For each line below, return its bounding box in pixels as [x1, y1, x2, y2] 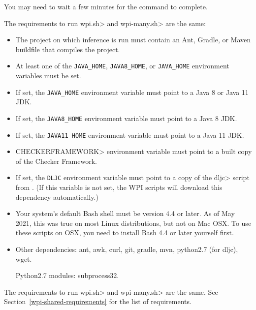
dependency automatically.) [15, 191, 98, 202]
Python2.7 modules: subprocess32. [15, 270, 119, 280]
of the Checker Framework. [15, 155, 97, 166]
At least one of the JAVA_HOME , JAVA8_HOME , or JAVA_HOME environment [15, 61, 229, 71]
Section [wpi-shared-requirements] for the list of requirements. [4, 296, 192, 307]
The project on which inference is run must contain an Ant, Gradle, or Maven [15, 34, 251, 45]
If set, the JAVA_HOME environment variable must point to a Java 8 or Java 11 [15, 87, 249, 97]
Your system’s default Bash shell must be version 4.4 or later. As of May [15, 208, 235, 218]
